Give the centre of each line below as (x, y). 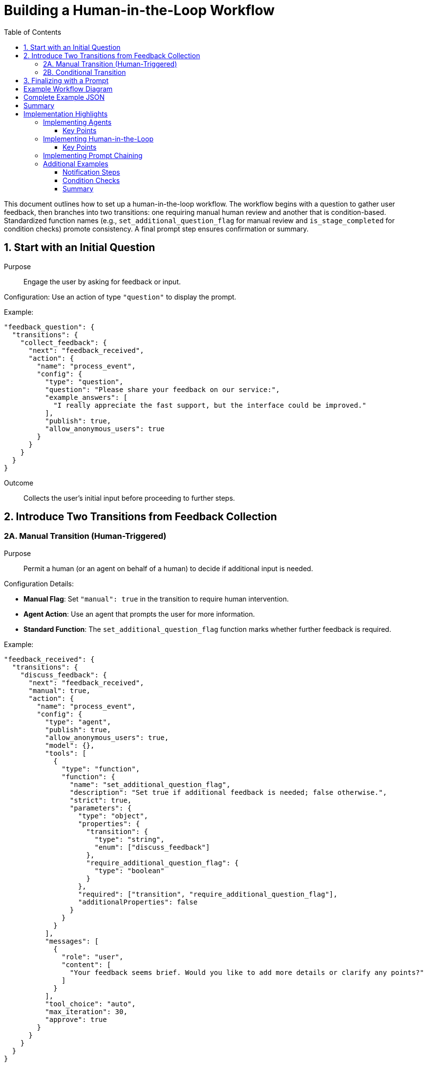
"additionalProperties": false (138, 902)
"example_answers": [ (86, 397)
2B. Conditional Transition (85, 72)
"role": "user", (93, 957)
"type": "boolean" (129, 870)
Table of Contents (33, 32)
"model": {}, (70, 745)
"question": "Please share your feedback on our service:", (162, 389)
